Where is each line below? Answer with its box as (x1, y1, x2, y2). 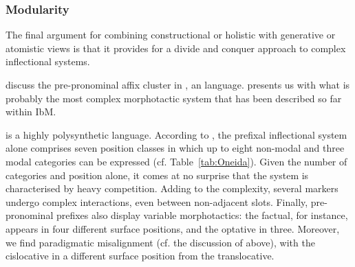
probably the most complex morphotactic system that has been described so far (6, 91, 342, 105)
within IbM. (6, 104, 56, 119)
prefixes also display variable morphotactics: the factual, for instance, (56, 208, 348, 222)
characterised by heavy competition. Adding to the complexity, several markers (6, 181, 338, 196)
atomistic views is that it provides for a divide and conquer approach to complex (6, 40, 346, 55)
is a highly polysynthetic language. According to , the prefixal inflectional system (6, 127, 347, 141)
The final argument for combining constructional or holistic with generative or (6, 27, 336, 42)
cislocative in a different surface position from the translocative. (6, 248, 275, 263)
